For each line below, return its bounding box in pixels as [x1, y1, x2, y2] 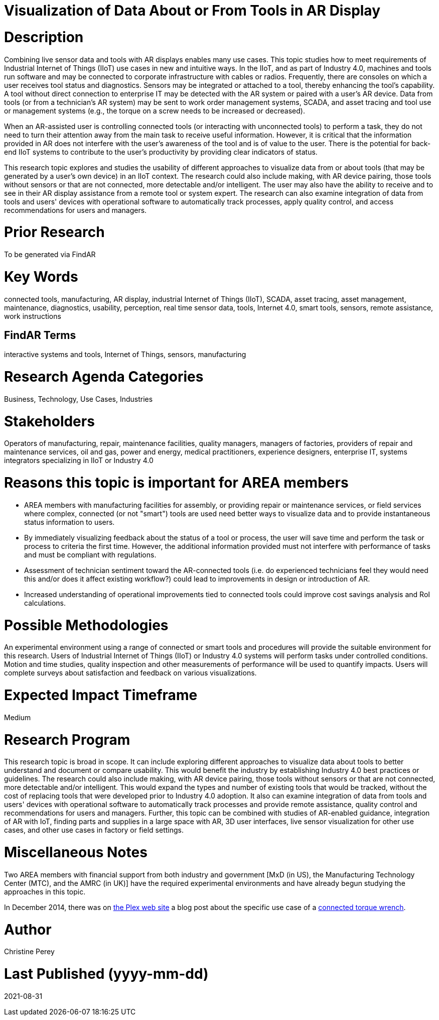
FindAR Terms [4, 328, 76, 342]
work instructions [4, 311, 61, 320]
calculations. [24, 598, 66, 607]
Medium [4, 713, 31, 722]
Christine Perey [4, 947, 55, 956]
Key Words [4, 268, 78, 285]
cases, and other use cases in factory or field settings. [4, 826, 184, 835]
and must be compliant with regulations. [24, 550, 157, 559]
